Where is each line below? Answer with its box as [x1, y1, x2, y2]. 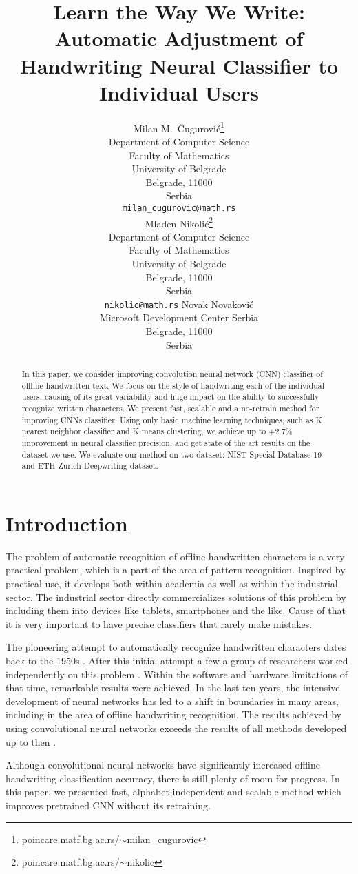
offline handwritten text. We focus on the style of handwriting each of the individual [21, 379, 325, 391]
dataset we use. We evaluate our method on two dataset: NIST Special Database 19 [21, 448, 322, 460]
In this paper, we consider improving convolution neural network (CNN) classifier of [21, 368, 323, 380]
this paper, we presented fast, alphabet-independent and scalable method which [6, 784, 341, 799]
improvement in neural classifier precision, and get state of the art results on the [21, 436, 310, 448]
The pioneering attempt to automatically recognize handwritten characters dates [6, 640, 346, 654]
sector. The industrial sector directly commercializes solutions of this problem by [6, 589, 346, 604]
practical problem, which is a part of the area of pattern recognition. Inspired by [6, 562, 346, 577]
